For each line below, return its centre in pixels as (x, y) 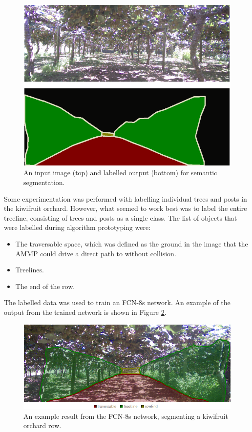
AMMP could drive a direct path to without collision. (96, 253)
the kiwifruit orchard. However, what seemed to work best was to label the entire (126, 208)
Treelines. (30, 270)
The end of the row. (45, 286)
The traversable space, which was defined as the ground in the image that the (132, 243)
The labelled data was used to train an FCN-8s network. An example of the (117, 302)
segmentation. (44, 182)
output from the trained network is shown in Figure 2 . (85, 312)
